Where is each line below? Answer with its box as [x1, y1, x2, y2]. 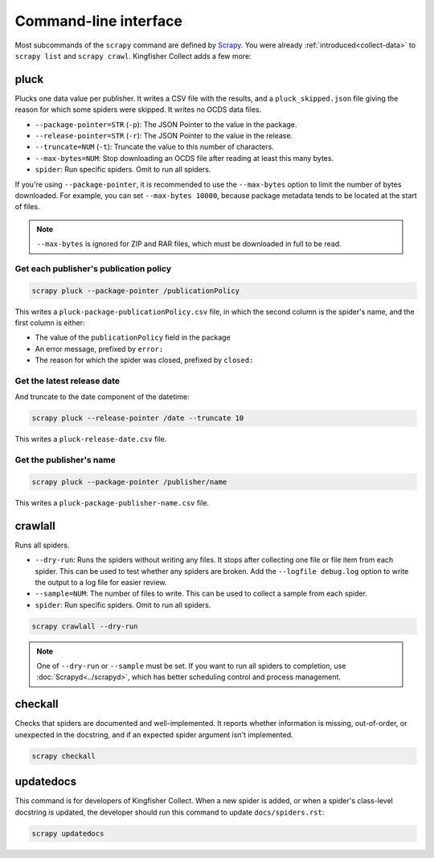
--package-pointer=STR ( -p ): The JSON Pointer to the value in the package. [35, 119, 297, 129]
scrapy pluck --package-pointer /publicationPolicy [31, 286, 240, 295]
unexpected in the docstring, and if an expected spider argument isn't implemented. [14, 729, 293, 740]
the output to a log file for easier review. [35, 577, 167, 587]
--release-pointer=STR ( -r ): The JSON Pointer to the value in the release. [35, 131, 293, 141]
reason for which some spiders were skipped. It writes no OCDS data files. [14, 105, 262, 114]
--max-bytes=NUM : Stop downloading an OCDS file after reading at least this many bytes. [35, 153, 334, 163]
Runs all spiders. [14, 540, 70, 550]
